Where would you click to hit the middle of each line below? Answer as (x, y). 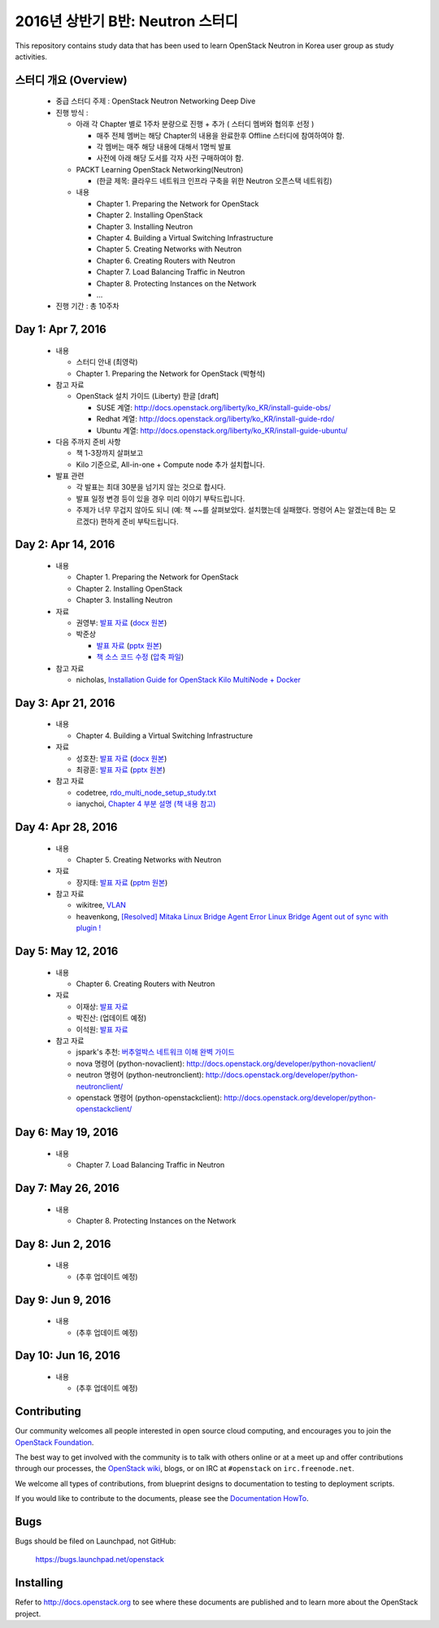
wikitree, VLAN (101, 905)
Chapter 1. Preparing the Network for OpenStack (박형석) (171, 373)
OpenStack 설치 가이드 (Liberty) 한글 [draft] (148, 396)
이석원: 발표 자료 (102, 1029)
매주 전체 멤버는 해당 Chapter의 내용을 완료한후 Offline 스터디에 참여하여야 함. (220, 135)
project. (28, 1613)
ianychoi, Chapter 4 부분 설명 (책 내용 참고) (146, 804)
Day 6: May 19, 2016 (67, 1132)
